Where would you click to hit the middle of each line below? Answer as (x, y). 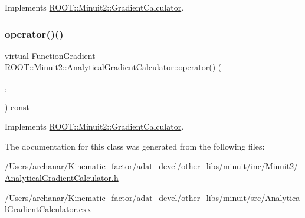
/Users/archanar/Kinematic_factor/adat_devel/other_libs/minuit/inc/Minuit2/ (152, 166)
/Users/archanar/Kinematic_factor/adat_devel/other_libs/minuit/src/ (135, 197)
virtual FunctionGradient (50, 55)
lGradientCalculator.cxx (48, 209)
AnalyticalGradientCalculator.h (62, 177)
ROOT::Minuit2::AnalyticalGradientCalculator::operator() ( (113, 67)
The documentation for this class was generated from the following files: (135, 146)
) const (17, 106)
